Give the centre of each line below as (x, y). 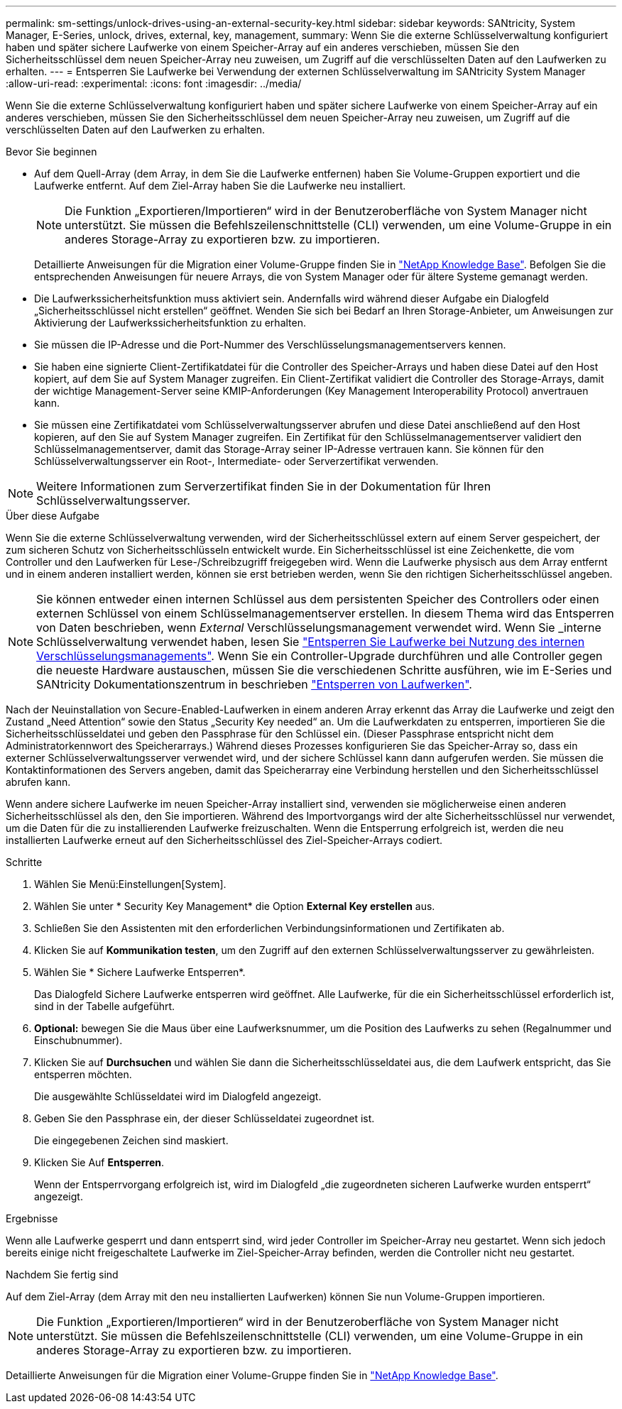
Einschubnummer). (78, 1040)
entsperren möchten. (83, 1074)
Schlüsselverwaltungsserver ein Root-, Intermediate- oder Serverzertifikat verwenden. (236, 461)
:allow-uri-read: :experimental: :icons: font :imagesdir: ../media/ (154, 83)
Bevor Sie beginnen (51, 152)
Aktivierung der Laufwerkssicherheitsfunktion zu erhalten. (170, 323)
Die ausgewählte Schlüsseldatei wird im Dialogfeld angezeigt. (178, 1096)
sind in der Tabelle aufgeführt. (105, 1006)
